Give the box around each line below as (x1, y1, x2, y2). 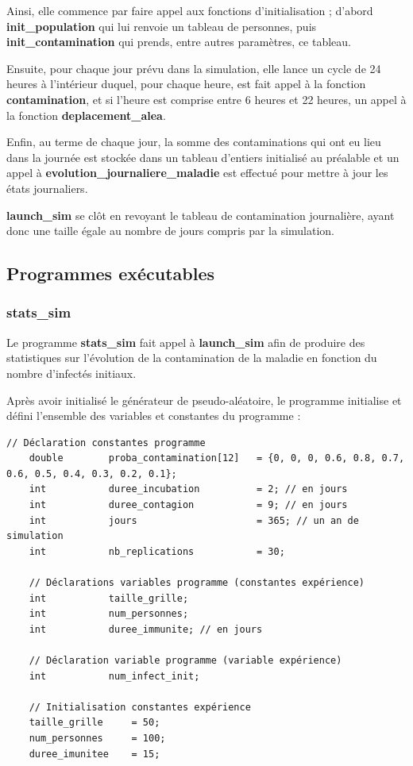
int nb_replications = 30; (29, 545, 285, 557)
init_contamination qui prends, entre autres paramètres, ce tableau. (6, 33, 351, 50)
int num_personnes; (29, 608, 189, 620)
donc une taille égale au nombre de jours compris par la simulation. (6, 222, 334, 239)
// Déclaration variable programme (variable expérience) (29, 655, 342, 666)
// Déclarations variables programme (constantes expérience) (29, 577, 365, 589)
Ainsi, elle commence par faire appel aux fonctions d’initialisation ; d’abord (6, 2, 373, 18)
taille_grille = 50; (29, 717, 160, 729)
